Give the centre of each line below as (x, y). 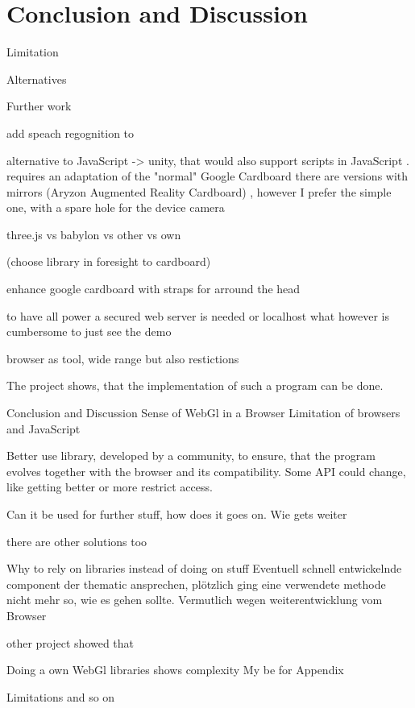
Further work (39, 106)
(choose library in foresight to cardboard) (109, 261)
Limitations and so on (61, 696)
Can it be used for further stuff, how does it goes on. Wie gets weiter (177, 514)
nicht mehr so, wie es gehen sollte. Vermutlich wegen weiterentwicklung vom (195, 600)
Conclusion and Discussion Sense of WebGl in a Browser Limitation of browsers (203, 413)
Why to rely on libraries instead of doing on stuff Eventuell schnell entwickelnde (204, 568)
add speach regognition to (71, 132)
